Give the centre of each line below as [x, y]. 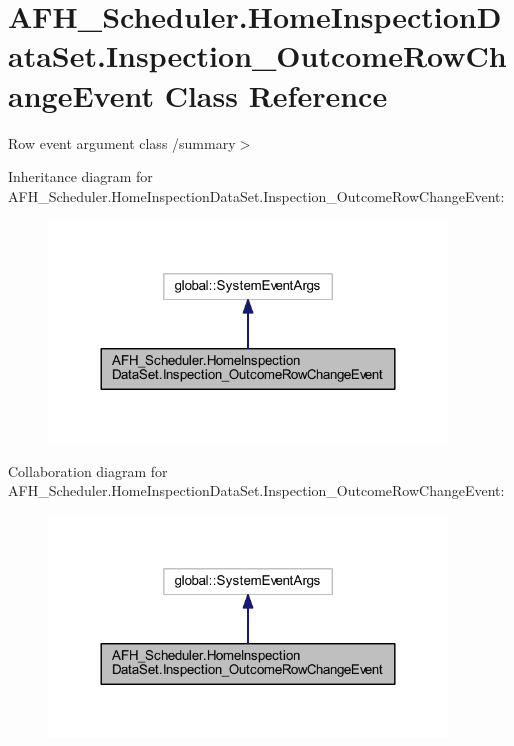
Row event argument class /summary [122, 142]
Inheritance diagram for [80, 176]
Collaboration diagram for [88, 470]
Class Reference [276, 94]
